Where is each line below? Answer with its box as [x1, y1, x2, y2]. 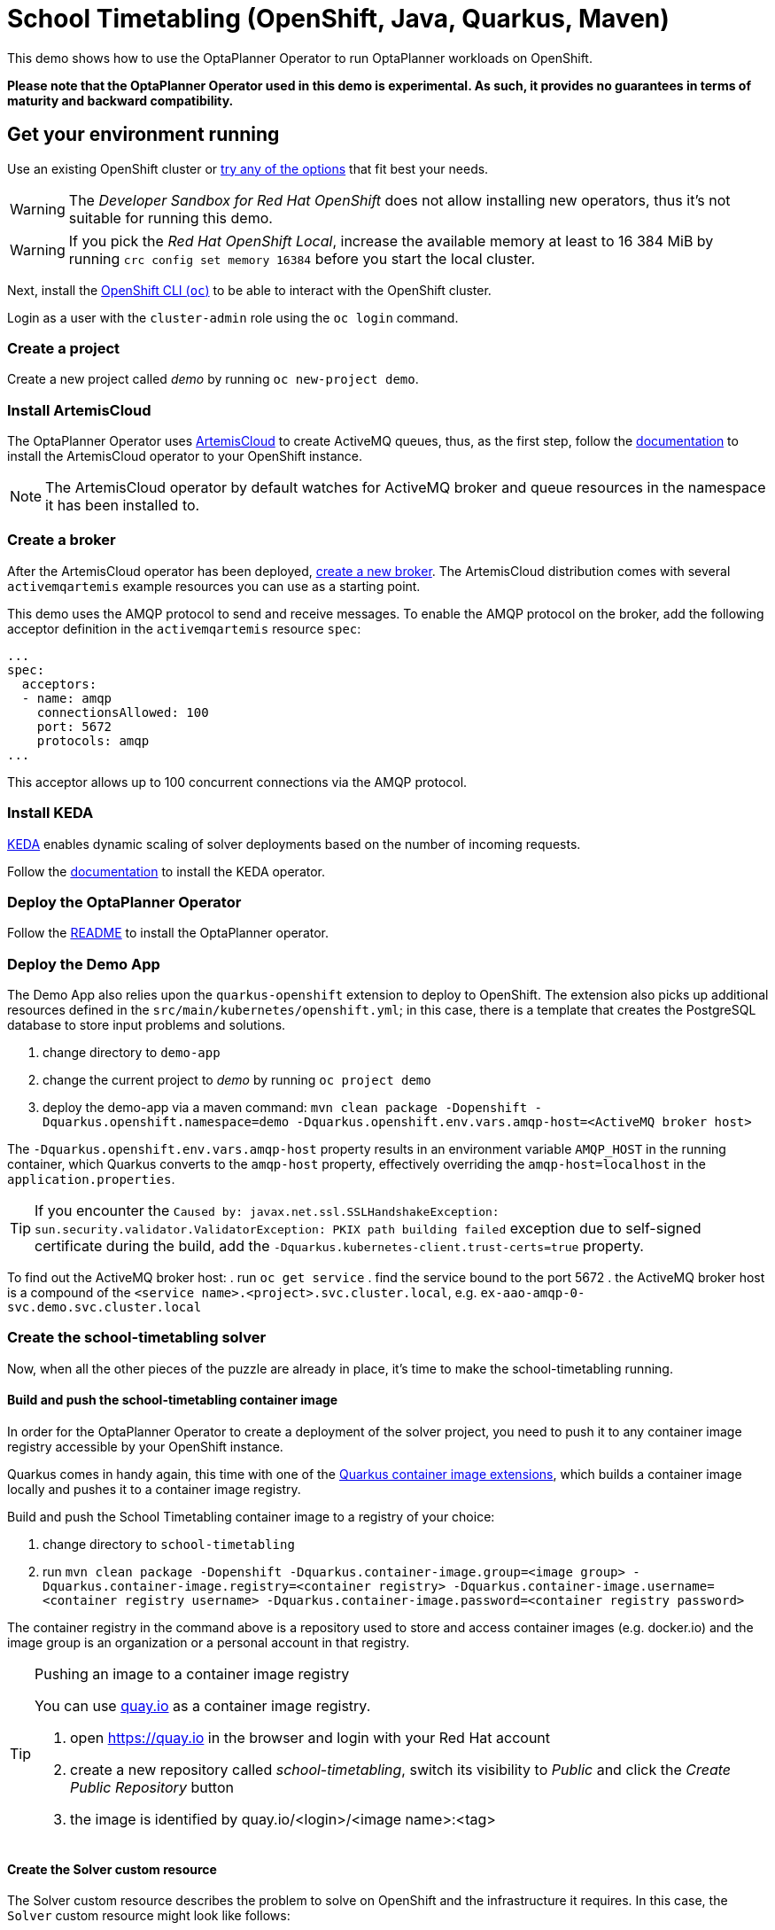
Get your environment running [7, 123, 280, 146]
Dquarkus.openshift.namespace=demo [43, 1115, 290, 1130]
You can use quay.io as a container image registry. [35, 1697, 371, 1716]
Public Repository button [70, 1778, 234, 1797]
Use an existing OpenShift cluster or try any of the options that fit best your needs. [7, 160, 489, 176]
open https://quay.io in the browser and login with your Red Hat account [70, 1729, 551, 1747]
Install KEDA [7, 804, 94, 822]
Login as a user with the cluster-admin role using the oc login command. [7, 309, 459, 325]
